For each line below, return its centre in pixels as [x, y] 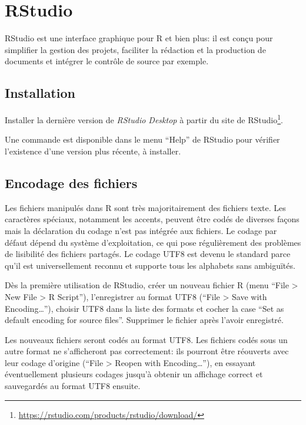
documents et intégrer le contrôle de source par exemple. [107, 61]
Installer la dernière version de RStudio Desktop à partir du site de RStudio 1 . [144, 119]
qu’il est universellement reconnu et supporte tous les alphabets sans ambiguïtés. [150, 265]
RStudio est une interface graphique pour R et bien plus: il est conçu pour [139, 38]
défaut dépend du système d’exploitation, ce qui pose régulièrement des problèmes [153, 242]
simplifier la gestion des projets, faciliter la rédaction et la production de [135, 49]
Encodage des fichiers [71, 182]
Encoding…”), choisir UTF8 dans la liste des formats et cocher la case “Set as [144, 308]
